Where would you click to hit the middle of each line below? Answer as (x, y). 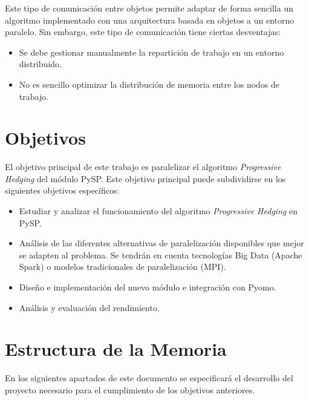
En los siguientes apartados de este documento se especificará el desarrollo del (149, 378)
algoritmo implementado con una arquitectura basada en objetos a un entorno (150, 20)
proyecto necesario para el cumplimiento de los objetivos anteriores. (130, 389)
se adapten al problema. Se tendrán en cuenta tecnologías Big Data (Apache (161, 254)
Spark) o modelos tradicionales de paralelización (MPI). (122, 267)
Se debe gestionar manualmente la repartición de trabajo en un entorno (151, 52)
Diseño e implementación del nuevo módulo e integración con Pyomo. (148, 287)
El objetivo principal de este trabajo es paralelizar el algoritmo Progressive (143, 167)
